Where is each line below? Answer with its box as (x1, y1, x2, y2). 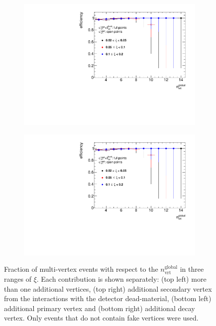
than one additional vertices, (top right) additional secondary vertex (4, 283, 212, 294)
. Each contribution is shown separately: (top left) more (36, 274, 207, 284)
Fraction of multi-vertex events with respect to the (4, 264, 158, 274)
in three (180, 264, 204, 274)
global (164, 264, 178, 270)
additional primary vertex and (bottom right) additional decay (4, 303, 195, 313)
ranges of (4, 274, 31, 284)
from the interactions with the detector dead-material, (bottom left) (4, 293, 212, 304)
